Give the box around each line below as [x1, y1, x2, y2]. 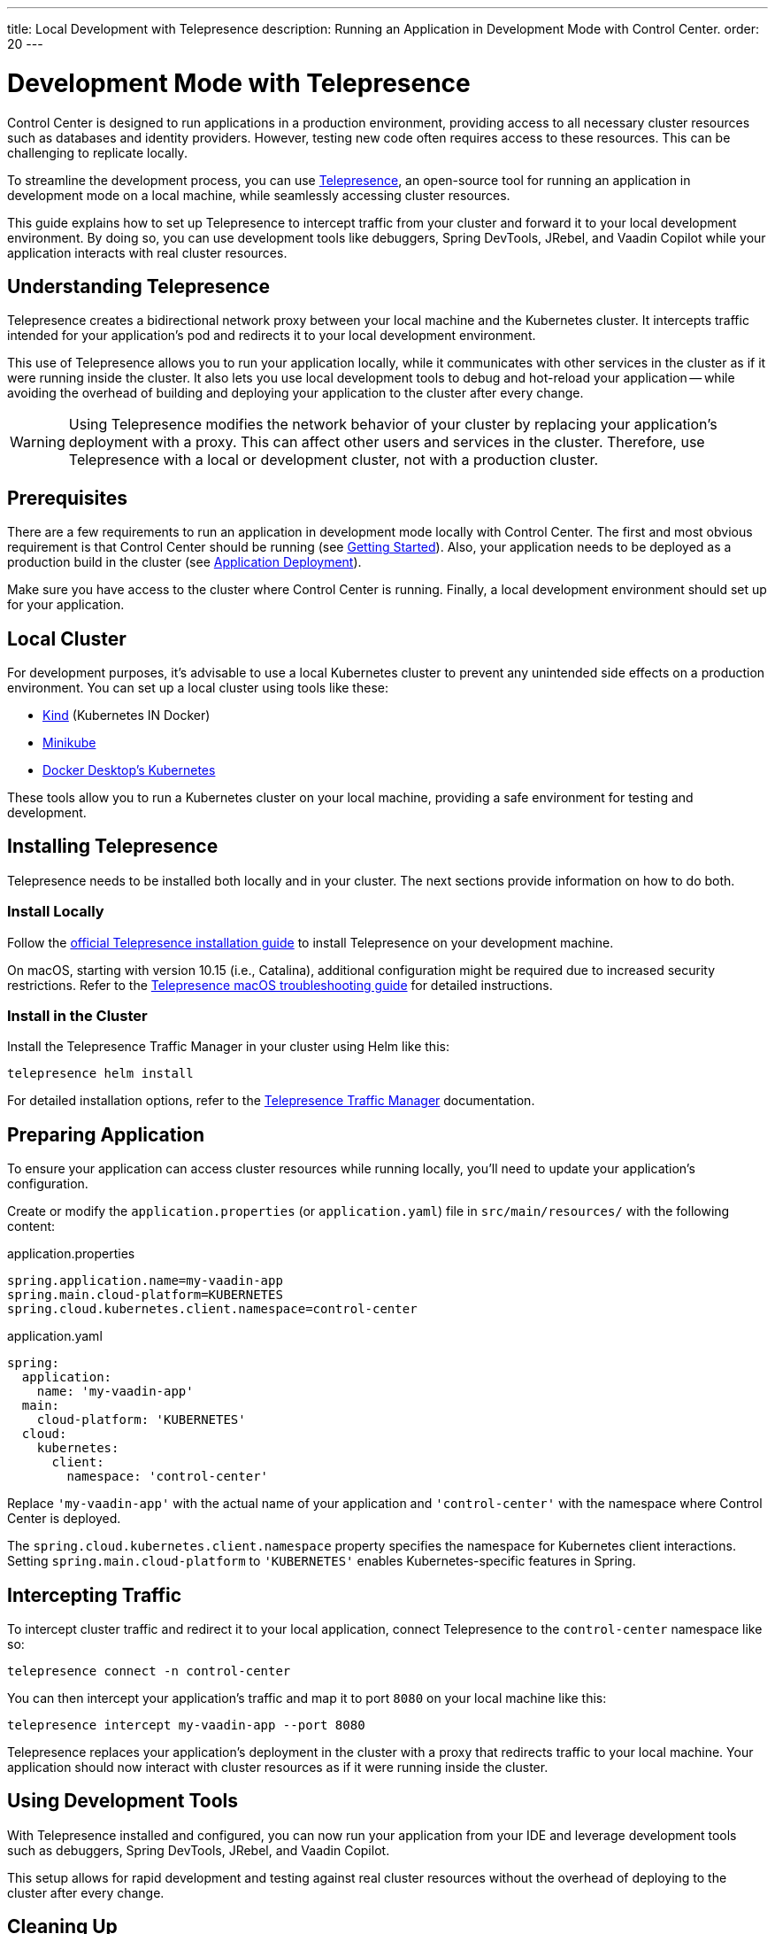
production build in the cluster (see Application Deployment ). [7, 554, 362, 570]
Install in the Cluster [7, 1007, 148, 1025]
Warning [10, 433, 65, 452]
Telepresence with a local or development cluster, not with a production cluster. [68, 451, 599, 469]
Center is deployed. [7, 1511, 121, 1527]
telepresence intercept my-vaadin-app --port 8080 [7, 1718, 365, 1733]
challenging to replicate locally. [7, 144, 188, 160]
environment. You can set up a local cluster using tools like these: [7, 680, 388, 696]
